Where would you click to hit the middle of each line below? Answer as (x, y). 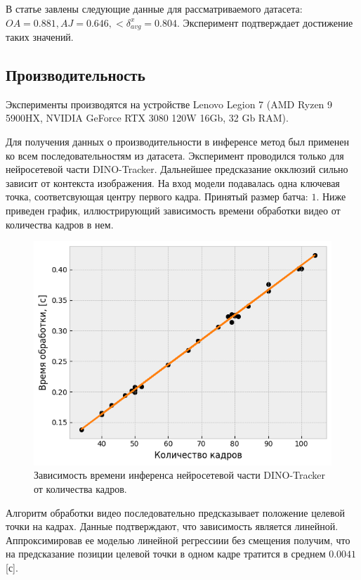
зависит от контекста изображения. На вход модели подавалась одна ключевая (173, 182)
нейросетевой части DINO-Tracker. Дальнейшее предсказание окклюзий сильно (177, 169)
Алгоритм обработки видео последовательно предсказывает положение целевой (176, 512)
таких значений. (40, 37)
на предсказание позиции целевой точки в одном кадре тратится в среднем (166, 554)
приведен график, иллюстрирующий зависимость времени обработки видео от (173, 210)
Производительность (76, 75)
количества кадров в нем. (60, 224)
